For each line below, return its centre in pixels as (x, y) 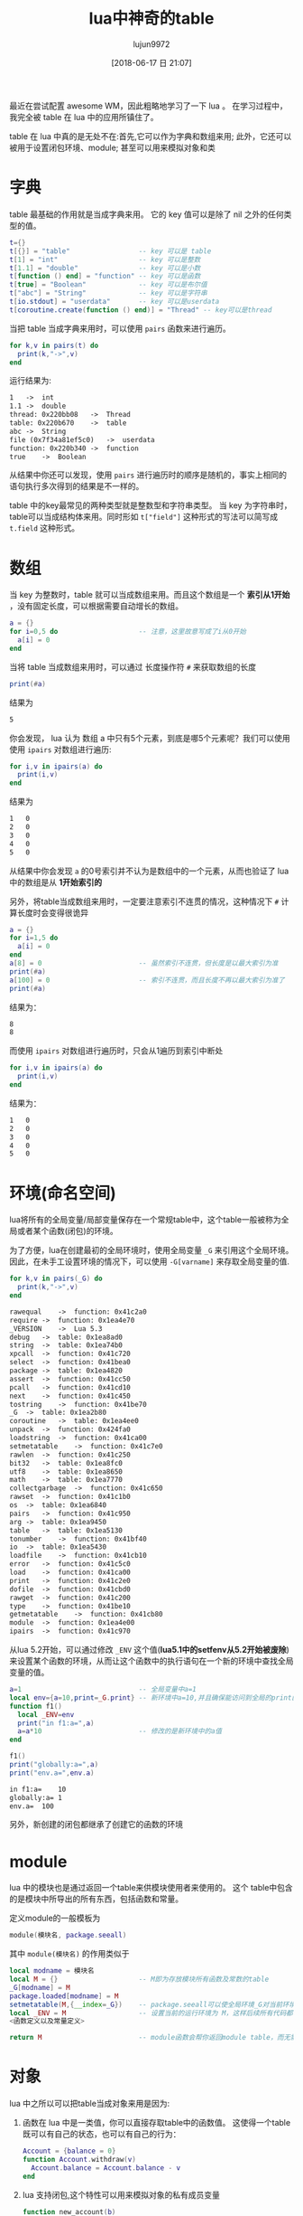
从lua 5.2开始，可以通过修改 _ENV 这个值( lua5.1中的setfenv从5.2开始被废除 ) (150, 1650)
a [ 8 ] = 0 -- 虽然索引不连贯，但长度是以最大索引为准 (144, 964)
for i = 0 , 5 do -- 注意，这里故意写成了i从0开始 (128, 632)
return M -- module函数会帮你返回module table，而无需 (153, 2038)
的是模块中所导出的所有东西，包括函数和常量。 (96, 1899)
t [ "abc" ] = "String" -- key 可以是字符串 (108, 293)
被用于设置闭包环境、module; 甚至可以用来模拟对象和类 (113, 147)
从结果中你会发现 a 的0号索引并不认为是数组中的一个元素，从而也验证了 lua (149, 871)
